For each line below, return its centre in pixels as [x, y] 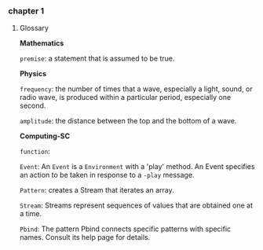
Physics [33, 74]
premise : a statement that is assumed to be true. [97, 59]
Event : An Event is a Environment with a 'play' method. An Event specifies [137, 167]
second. [33, 106]
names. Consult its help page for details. [85, 237]
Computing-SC [45, 136]
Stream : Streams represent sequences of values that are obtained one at [136, 205]
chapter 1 [26, 11]
